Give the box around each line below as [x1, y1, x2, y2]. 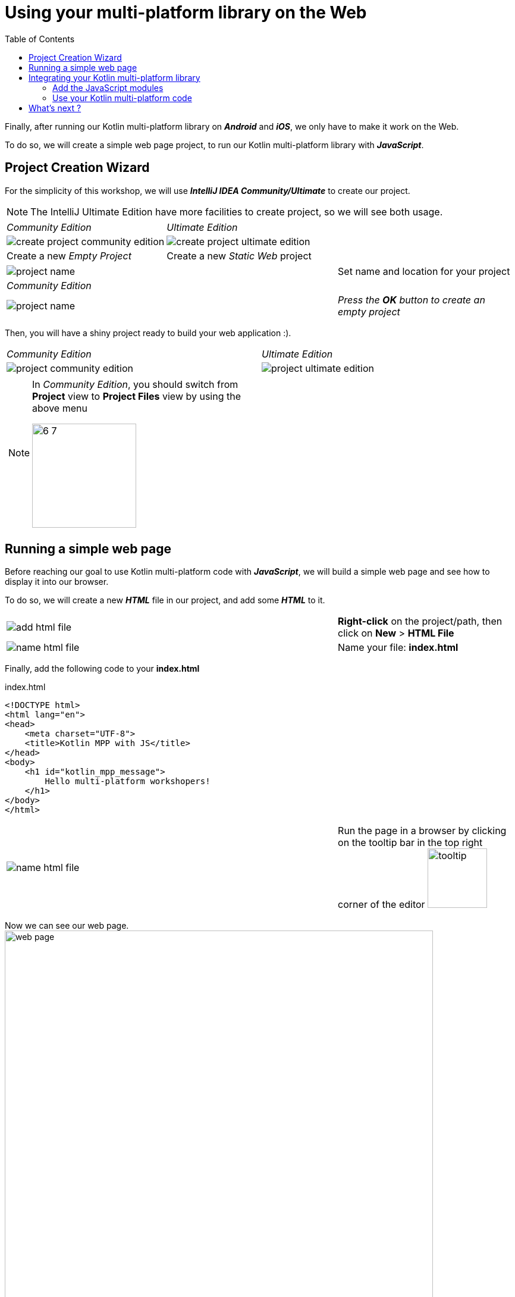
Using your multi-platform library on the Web [5, 2, 367, 23]
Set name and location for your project [338, 265, 510, 277]
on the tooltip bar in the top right [338, 837, 483, 849]
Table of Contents [5, 33, 75, 44]
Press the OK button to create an [338, 293, 485, 306]
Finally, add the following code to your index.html [5, 663, 200, 674]
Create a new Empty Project [7, 249, 131, 262]
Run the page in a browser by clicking [338, 825, 507, 837]
